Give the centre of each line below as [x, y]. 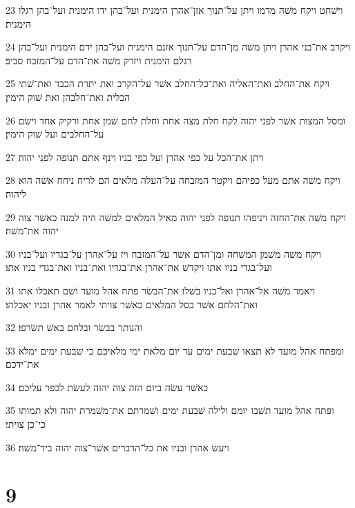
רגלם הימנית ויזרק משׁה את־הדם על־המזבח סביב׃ [99, 60]
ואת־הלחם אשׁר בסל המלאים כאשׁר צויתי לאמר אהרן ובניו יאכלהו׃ [132, 304]
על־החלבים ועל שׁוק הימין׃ [55, 134]
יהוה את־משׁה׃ [32, 231]
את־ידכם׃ [22, 364]
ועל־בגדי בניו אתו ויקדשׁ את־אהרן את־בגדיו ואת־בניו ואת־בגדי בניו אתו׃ [139, 267]
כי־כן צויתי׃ [26, 424]
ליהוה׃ [16, 193]
